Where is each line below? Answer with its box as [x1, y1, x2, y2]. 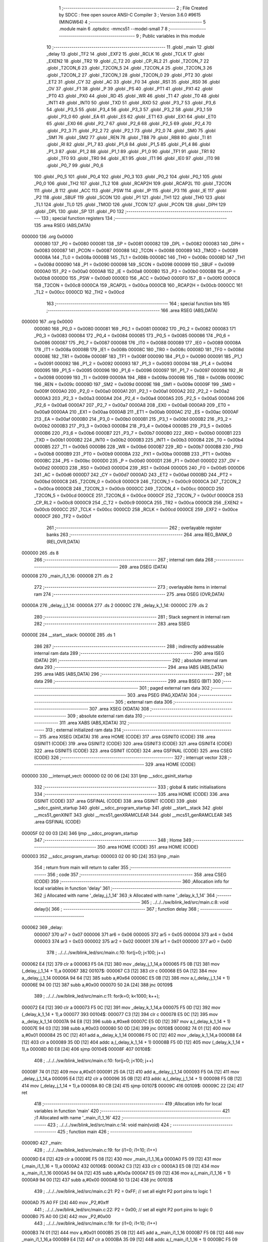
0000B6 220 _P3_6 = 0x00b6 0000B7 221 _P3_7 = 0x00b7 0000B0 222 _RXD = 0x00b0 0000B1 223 [34, 430, 241, 436]
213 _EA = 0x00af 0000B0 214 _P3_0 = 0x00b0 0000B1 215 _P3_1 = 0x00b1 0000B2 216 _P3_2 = [34, 416, 232, 422]
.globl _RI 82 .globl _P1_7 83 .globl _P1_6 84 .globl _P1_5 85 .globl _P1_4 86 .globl [46, 142, 210, 148]
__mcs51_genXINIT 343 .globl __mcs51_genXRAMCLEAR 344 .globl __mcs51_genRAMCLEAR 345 [34, 812, 232, 818]
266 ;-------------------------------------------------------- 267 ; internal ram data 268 [34, 557, 213, 563]
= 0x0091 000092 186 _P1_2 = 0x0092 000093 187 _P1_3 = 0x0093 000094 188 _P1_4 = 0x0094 [34, 360, 233, 366]
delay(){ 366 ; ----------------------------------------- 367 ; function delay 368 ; [34, 906, 200, 912]
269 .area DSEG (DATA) [119, 564, 167, 570]
